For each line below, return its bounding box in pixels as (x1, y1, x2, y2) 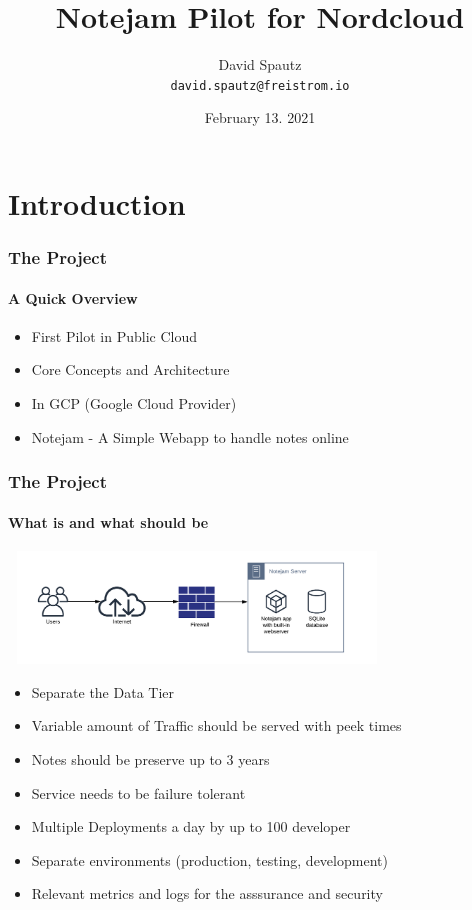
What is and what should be (8, 511, 209, 532)
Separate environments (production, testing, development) (31, 849, 388, 870)
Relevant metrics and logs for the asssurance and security (31, 883, 383, 904)
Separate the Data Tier (31, 681, 175, 702)
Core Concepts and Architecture (31, 359, 230, 380)
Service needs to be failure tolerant (31, 782, 246, 803)
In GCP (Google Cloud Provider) (31, 392, 237, 413)
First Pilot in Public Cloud (31, 325, 198, 346)
